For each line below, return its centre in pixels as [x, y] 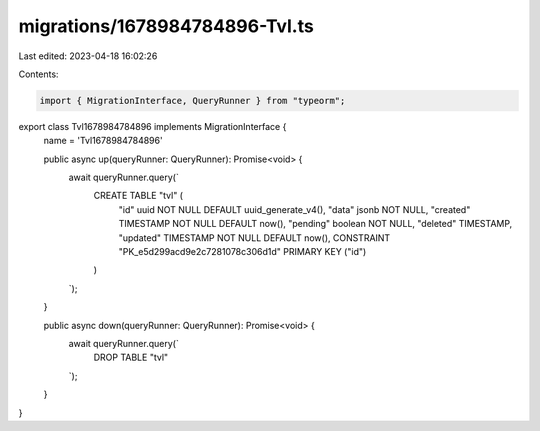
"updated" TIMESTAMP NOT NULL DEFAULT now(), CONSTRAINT [254, 237]
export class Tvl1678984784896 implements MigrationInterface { [152, 126]
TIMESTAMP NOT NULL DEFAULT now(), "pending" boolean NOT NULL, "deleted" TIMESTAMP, [315, 224]
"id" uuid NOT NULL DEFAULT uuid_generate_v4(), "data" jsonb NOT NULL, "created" [294, 209]
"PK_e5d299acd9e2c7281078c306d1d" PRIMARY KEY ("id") [242, 252]
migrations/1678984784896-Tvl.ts [166, 26]
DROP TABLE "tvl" [131, 357]
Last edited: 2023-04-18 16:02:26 [88, 56]
